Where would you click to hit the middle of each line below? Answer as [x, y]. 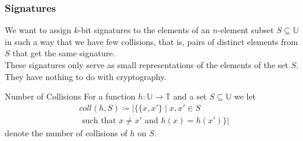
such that [99, 121]
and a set [190, 96]
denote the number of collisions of [66, 132]
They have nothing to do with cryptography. [86, 76]
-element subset [246, 30]
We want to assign [38, 30]
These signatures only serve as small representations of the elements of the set [147, 65]
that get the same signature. [64, 53]
